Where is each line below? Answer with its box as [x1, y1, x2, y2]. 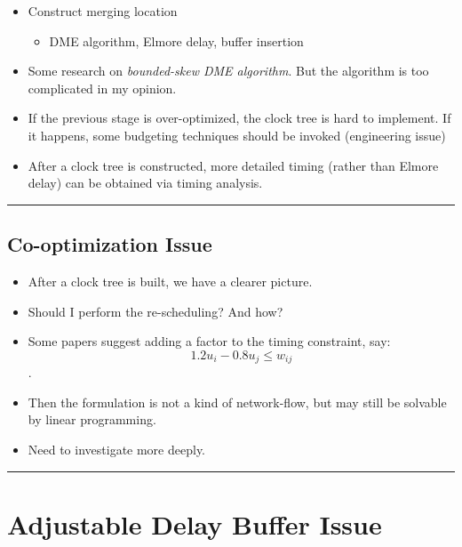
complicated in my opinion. [28, 78, 177, 97]
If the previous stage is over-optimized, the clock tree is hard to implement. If [28, 109, 451, 127]
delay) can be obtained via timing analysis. [28, 173, 263, 192]
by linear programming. [28, 410, 156, 429]
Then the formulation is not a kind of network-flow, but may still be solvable [28, 392, 447, 411]
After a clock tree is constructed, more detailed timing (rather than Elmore [28, 156, 439, 174]
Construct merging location [28, 2, 178, 20]
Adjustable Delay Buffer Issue [7, 505, 382, 542]
